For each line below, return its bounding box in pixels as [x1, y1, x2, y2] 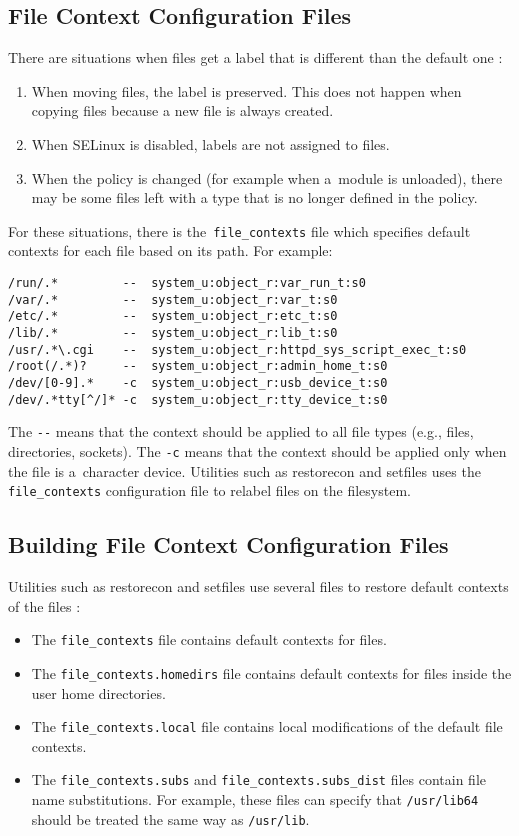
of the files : [8, 595, 81, 616]
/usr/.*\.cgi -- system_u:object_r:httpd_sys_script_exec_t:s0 [8, 342, 467, 357]
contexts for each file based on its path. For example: [8, 240, 333, 261]
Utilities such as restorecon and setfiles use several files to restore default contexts [8, 576, 509, 597]
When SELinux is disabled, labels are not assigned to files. [31, 133, 390, 154]
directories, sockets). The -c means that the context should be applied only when [8, 440, 507, 461]
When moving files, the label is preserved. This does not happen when [31, 80, 462, 101]
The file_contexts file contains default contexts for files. [31, 629, 387, 650]
